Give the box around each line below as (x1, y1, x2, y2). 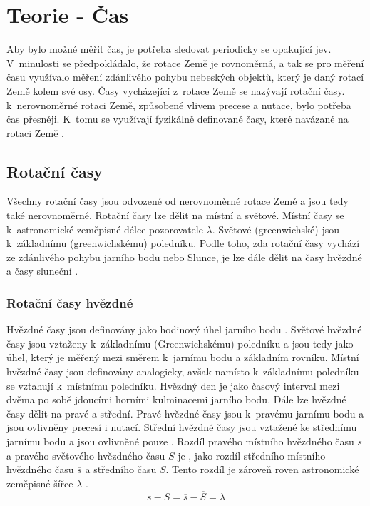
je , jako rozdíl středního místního (178, 447, 326, 462)
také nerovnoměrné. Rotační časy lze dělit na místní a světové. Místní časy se (6, 208, 344, 223)
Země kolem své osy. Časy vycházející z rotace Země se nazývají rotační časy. (6, 83, 345, 98)
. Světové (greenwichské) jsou (212, 221, 340, 236)
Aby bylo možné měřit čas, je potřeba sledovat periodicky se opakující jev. (6, 41, 332, 56)
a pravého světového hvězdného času (6, 447, 165, 462)
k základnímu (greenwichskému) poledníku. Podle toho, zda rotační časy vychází (6, 236, 360, 251)
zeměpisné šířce (6, 475, 73, 490)
